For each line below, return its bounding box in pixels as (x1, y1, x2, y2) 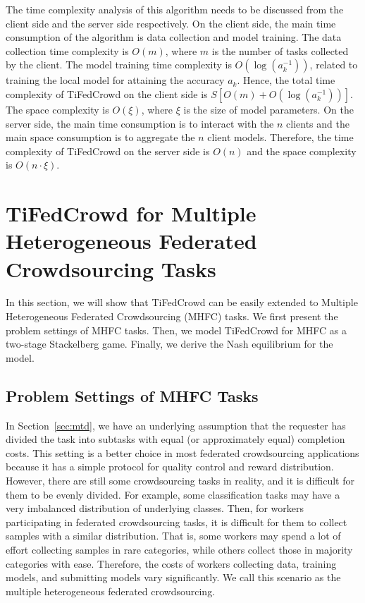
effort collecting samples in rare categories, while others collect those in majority (6, 542, 353, 556)
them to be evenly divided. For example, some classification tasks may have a (6, 487, 340, 501)
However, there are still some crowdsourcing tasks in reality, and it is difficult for (6, 473, 354, 487)
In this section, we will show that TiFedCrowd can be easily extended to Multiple (6, 295, 358, 310)
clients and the (286, 116, 349, 130)
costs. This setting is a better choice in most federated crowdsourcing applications (6, 445, 359, 460)
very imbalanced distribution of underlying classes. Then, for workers (6, 501, 304, 516)
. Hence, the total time (237, 73, 335, 87)
